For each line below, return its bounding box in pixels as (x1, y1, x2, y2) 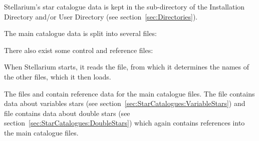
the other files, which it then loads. (4, 71, 111, 81)
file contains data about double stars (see (4, 107, 130, 118)
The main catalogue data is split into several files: (4, 28, 157, 38)
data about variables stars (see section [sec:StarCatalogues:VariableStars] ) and (4, 98, 245, 108)
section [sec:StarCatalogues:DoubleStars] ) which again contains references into (4, 117, 245, 128)
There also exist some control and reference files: (4, 44, 153, 55)
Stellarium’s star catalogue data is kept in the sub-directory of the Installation (4, 1, 245, 11)
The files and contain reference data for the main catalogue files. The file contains (4, 88, 255, 98)
